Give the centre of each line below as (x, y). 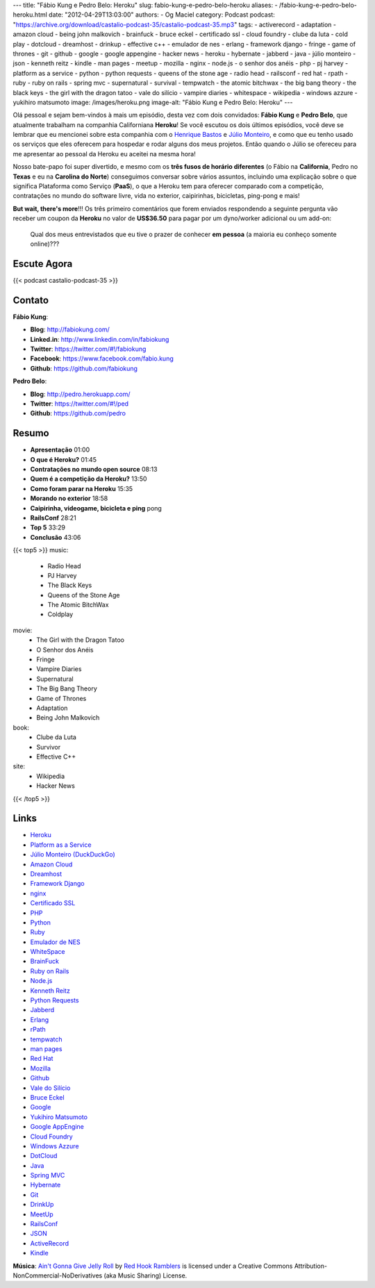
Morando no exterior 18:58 (69, 498)
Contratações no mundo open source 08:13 (94, 469)
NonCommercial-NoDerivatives (58, 1275)
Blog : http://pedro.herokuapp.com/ (80, 394)
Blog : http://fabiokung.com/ (70, 329)
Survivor (49, 747)
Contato (31, 300)
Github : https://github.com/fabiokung (84, 368)
